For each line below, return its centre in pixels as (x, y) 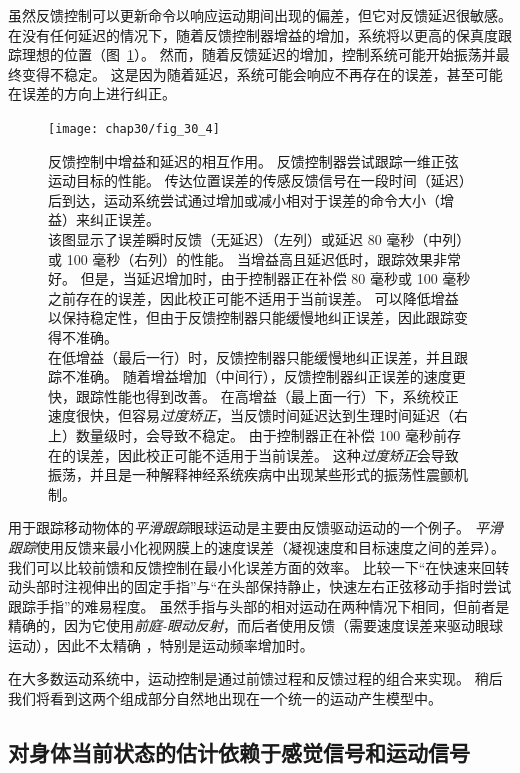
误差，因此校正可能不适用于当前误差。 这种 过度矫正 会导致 (267, 454)
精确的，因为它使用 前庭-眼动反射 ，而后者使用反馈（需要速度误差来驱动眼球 (256, 625)
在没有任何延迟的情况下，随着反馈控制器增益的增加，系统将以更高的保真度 (253, 34)
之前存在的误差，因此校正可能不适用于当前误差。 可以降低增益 (253, 297)
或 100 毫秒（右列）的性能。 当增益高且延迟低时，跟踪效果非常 (254, 258)
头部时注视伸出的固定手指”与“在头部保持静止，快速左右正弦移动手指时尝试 (266, 586)
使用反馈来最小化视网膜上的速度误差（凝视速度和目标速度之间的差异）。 (270, 546)
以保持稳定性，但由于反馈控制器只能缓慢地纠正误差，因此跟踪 (251, 317)
